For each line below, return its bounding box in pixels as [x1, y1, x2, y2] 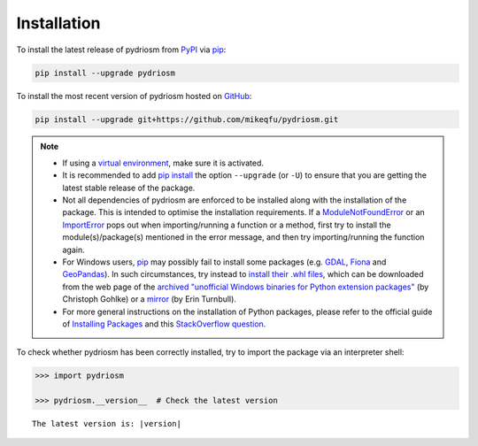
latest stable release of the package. [62, 182, 196, 193]
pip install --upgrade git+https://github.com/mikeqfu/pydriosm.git [35, 114, 339, 124]
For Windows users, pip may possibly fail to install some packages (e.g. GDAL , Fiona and [62, 257, 387, 267]
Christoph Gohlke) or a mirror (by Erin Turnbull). [62, 294, 236, 304]
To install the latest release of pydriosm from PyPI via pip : [16, 44, 227, 55]
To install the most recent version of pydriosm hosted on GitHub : [16, 90, 252, 101]
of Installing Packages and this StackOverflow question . [62, 319, 266, 329]
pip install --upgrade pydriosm [35, 67, 176, 78]
